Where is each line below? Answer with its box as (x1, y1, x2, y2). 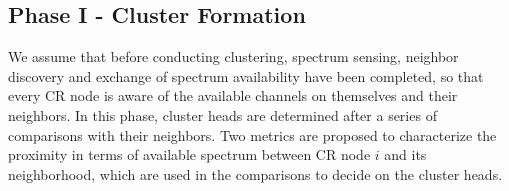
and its (384, 144, 427, 165)
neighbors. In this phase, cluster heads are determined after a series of (8, 104, 437, 125)
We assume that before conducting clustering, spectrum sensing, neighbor (8, 46, 459, 67)
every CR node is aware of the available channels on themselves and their (8, 85, 458, 106)
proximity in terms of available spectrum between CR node (8, 144, 371, 165)
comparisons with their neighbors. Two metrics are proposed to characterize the (8, 124, 497, 145)
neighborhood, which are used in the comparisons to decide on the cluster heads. (8, 163, 503, 184)
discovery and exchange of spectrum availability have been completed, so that (8, 65, 484, 86)
